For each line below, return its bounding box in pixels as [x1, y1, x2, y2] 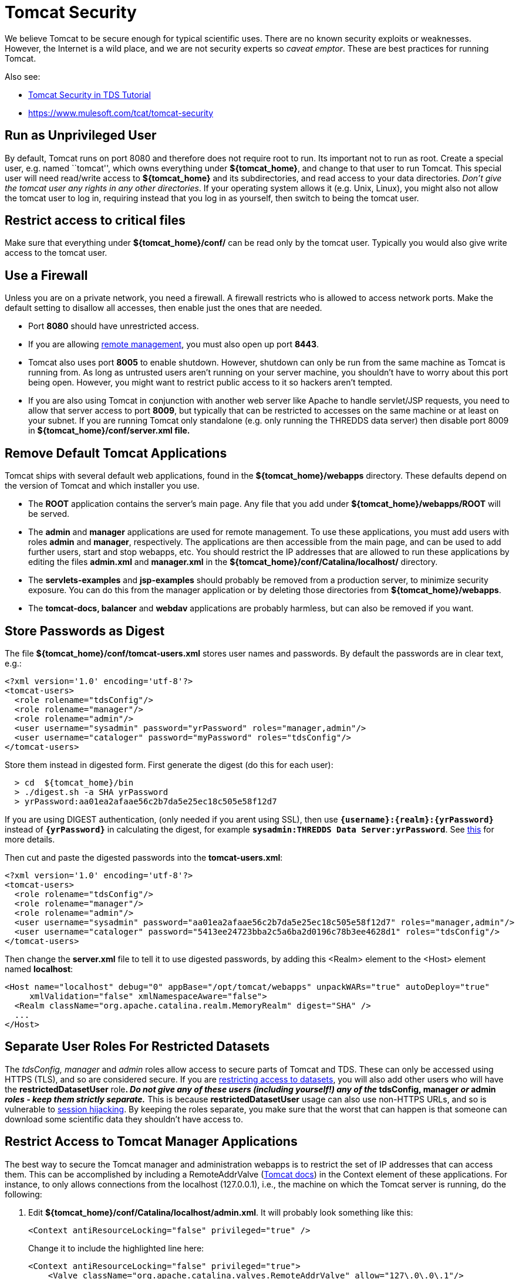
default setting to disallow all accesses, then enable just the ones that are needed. [5, 303, 322, 313]
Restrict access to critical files [5, 213, 186, 228]
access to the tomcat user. [5, 248, 107, 258]
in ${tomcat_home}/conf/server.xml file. [28, 425, 190, 436]
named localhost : [5, 963, 73, 974]
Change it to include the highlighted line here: [28, 1243, 204, 1253]
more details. [5, 834, 55, 844]
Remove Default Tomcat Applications [5, 445, 227, 461]
